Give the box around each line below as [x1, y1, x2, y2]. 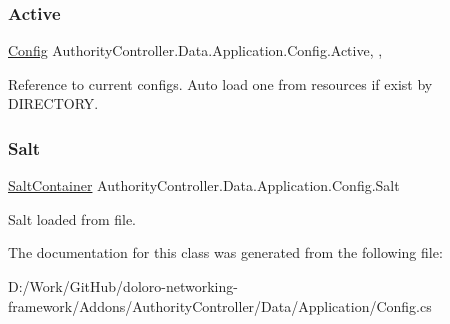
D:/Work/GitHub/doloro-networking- [8, 276, 238, 296]
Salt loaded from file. [8, 208, 137, 229]
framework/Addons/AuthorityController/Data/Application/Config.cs [8, 295, 432, 316]
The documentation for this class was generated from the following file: [8, 242, 443, 263]
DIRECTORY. [8, 93, 99, 114]
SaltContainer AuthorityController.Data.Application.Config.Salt [8, 175, 400, 196]
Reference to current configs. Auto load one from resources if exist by [8, 73, 433, 94]
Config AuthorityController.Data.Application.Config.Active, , [8, 40, 383, 61]
